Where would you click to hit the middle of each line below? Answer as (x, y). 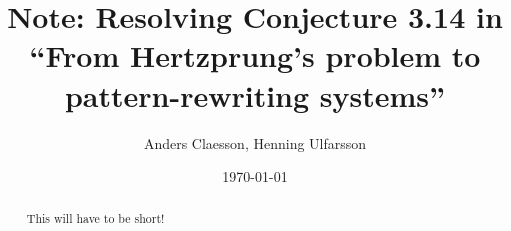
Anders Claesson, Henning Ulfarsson (255, 142)
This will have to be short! (95, 218)
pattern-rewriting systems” (255, 94)
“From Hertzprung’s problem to (255, 55)
